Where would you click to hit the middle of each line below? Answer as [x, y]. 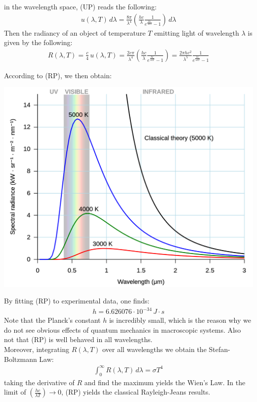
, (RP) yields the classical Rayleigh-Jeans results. [136, 392]
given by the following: [38, 42]
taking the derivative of [39, 382]
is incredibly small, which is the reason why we [180, 320]
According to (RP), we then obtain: [58, 75]
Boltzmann [21, 359]
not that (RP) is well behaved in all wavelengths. [78, 339]
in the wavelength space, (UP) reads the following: [80, 6]
